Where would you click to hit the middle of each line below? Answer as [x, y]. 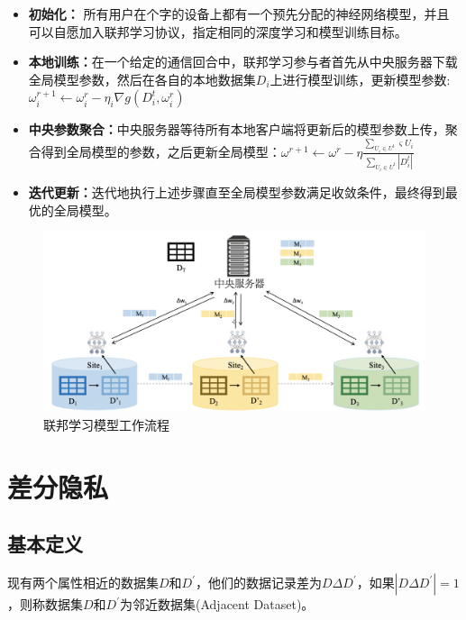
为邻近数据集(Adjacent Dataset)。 [217, 604]
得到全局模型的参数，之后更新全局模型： [161, 151]
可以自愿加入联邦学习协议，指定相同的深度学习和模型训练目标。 [218, 31]
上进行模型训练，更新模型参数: [360, 79]
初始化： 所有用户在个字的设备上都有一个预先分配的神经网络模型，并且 [239, 14]
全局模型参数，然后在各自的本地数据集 [142, 79]
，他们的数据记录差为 [259, 583]
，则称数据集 [45, 604]
